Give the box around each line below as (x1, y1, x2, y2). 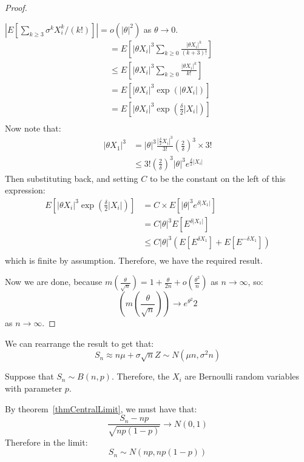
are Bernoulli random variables (184, 370, 300, 383)
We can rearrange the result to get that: (5, 336, 154, 349)
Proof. (5, 1, 27, 13)
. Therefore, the (111, 370, 170, 383)
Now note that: (5, 121, 61, 134)
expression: (5, 184, 46, 196)
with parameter (5, 381, 62, 394)
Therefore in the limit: (5, 435, 88, 448)
